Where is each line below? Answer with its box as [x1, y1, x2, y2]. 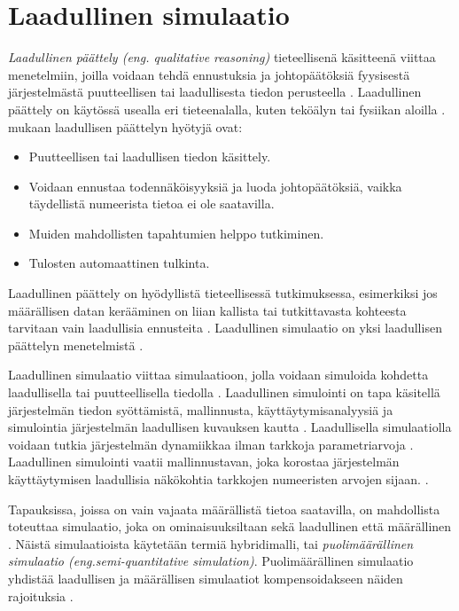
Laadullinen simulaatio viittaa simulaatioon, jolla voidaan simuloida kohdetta [8, 365, 429, 384]
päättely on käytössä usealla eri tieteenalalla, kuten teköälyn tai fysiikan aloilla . [8, 99, 446, 118]
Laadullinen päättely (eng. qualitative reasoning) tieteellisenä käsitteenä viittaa [8, 48, 436, 67]
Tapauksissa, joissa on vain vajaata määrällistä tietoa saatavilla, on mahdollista [8, 499, 440, 518]
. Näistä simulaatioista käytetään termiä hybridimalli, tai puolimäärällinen [8, 534, 414, 552]
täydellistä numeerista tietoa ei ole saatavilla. [28, 194, 275, 213]
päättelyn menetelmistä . [8, 335, 144, 354]
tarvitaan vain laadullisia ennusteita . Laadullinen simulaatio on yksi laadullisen [8, 318, 442, 337]
